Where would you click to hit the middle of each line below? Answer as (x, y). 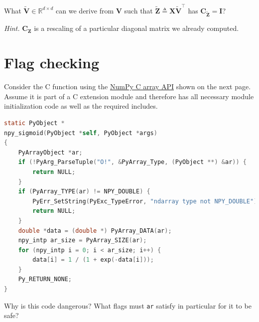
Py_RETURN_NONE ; (45, 279)
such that (138, 10)
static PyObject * (34, 123)
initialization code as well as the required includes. (81, 106)
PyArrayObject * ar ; (50, 152)
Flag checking (52, 63)
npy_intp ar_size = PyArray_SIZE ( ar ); (82, 241)
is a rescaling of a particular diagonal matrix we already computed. (136, 28)
